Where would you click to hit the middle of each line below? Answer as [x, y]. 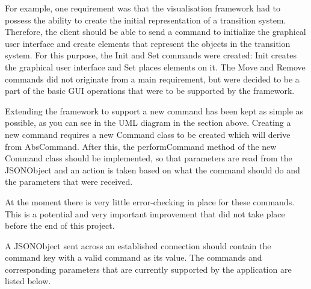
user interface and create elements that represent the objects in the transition [148, 43]
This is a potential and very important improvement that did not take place [145, 213]
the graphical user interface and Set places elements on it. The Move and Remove [155, 67]
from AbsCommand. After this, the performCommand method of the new [141, 146]
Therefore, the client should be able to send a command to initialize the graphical [155, 32]
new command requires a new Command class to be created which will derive [148, 134]
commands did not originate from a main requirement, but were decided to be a [152, 79]
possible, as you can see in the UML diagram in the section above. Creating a [148, 123]
